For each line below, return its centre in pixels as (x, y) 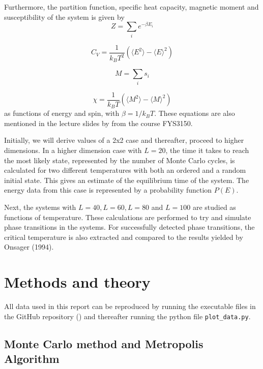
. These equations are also (195, 113)
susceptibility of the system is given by (64, 17)
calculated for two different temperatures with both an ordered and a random (125, 170)
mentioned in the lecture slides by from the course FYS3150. (98, 123)
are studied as (214, 207)
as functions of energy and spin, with (62, 113)
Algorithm (32, 359)
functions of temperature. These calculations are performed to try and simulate (128, 217)
